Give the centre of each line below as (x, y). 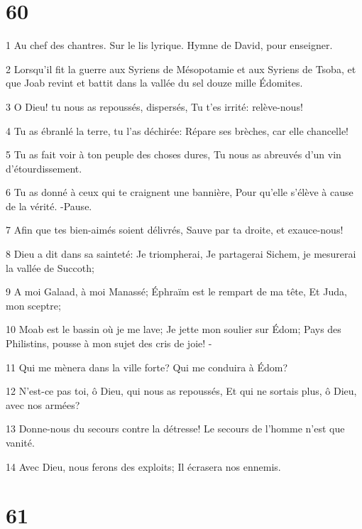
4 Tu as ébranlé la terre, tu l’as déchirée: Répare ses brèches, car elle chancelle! (177, 130)
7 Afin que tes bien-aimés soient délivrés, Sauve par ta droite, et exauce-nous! (175, 230)
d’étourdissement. (44, 168)
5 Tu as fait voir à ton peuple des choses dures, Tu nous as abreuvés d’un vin (174, 154)
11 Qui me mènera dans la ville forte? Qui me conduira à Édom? (147, 367)
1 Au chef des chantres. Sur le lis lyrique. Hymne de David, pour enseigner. (169, 45)
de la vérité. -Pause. (49, 206)
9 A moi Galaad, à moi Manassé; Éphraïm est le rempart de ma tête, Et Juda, (176, 291)
